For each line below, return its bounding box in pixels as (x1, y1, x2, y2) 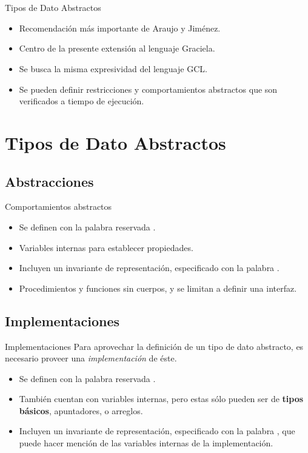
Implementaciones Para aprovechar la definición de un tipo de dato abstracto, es (5, 340, 304, 352)
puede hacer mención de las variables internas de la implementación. (19, 437, 273, 449)
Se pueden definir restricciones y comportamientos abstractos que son (19, 82, 278, 95)
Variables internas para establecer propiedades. (19, 241, 193, 253)
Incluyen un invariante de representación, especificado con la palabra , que (19, 424, 295, 437)
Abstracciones (5, 172, 94, 190)
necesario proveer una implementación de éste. (5, 352, 177, 364)
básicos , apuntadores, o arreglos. (19, 404, 143, 417)
